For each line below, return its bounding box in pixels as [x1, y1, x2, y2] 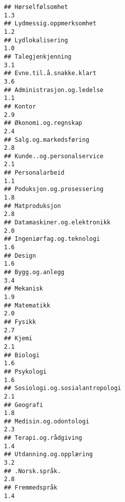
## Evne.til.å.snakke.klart [4, 70, 97, 77]
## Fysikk [4, 318, 36, 325]
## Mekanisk [4, 285, 43, 293]
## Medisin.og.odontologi [4, 417, 89, 425]
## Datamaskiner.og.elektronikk [4, 219, 111, 226]
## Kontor [4, 102, 36, 110]
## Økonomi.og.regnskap [4, 119, 82, 127]
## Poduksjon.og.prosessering [4, 186, 104, 193]
